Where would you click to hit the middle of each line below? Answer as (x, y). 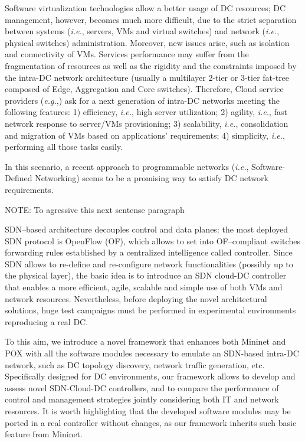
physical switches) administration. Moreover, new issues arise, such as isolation (147, 42)
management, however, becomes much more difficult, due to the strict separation (151, 19)
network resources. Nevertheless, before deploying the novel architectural (136, 298)
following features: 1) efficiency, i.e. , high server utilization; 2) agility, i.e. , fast (146, 112)
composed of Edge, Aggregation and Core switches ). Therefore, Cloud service (144, 89)
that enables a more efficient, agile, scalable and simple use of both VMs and (144, 287)
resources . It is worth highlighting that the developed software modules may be (148, 411)
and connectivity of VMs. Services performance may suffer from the (127, 54)
